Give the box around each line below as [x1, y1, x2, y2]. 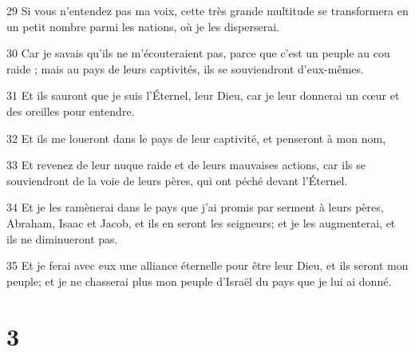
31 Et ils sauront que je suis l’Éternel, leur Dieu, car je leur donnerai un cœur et [6, 87, 400, 104]
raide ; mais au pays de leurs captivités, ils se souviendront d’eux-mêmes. [6, 60, 364, 77]
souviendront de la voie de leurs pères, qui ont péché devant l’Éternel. [6, 172, 348, 188]
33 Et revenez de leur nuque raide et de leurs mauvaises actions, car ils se [6, 156, 366, 173]
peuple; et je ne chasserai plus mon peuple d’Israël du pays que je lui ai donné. [6, 272, 392, 289]
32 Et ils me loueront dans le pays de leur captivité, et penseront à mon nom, [6, 129, 386, 146]
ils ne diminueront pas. [6, 230, 118, 247]
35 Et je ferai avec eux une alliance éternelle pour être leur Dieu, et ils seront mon [6, 257, 409, 274]
